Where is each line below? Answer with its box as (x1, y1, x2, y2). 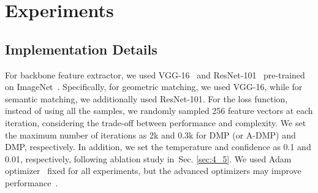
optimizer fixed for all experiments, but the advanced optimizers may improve (5, 164, 301, 177)
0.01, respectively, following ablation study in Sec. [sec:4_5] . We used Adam (5, 152, 292, 165)
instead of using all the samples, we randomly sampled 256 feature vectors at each (5, 104, 313, 117)
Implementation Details (5, 39, 157, 58)
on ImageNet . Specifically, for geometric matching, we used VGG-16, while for (5, 80, 303, 93)
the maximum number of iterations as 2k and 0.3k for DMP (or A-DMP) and (5, 128, 296, 141)
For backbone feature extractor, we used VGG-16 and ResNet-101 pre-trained (5, 68, 305, 81)
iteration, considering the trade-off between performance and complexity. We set (5, 116, 306, 129)
